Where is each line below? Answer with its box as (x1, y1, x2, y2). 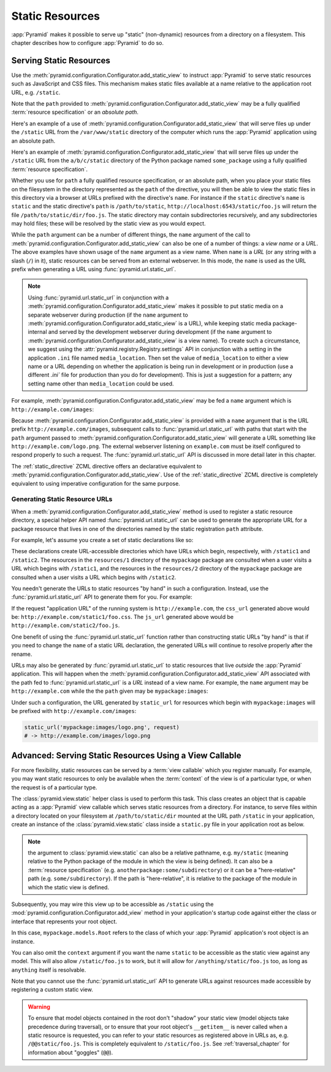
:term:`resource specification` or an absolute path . (11, 108, 139, 116)
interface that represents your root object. (11, 918, 118, 925)
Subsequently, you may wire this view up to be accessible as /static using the (11, 901, 214, 908)
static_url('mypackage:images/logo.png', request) (24, 723, 180, 731)
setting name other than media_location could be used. (28, 380, 174, 387)
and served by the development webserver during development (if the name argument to (48, 328, 272, 336)
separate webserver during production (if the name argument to (28, 311, 188, 318)
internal (28, 328, 47, 336)
